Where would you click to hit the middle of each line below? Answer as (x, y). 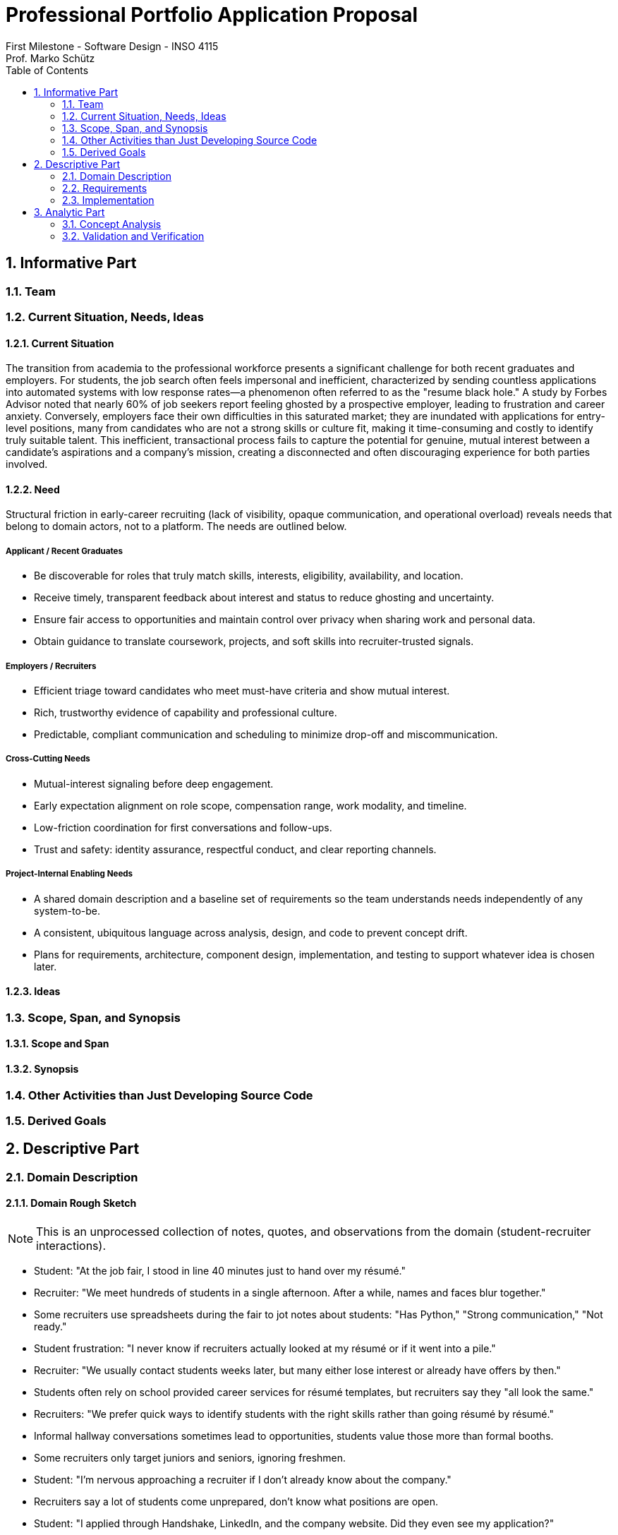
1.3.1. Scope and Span (57, 1044)
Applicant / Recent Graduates (65, 551)
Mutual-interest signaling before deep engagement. (154, 783)
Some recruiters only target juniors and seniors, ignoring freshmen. (190, 1458)
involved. (27, 464)
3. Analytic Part (69, 212)
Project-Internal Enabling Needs (69, 874)
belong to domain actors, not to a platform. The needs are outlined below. (176, 526)
